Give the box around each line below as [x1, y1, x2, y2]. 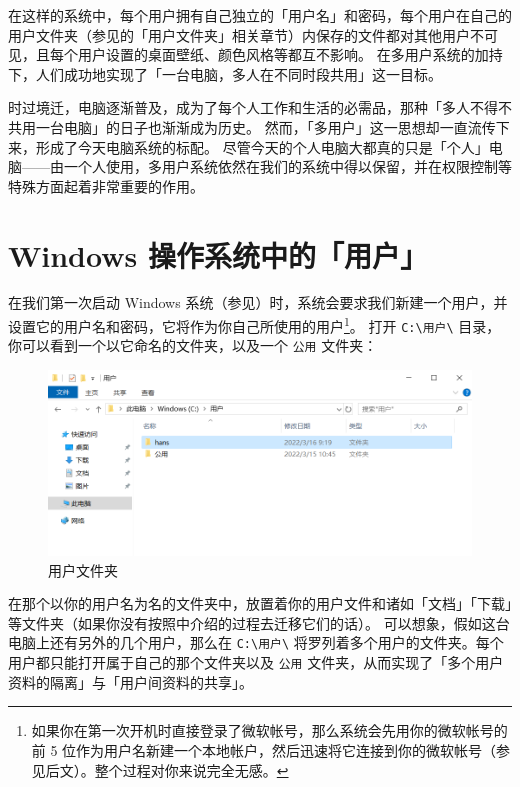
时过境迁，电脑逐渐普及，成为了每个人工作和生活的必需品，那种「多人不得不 [8, 97, 512, 118]
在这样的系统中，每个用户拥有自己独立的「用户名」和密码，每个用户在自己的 [8, 5, 512, 25]
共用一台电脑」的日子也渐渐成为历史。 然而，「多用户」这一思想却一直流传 [8, 116, 496, 137]
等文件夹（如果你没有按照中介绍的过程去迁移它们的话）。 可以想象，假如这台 [8, 612, 510, 633]
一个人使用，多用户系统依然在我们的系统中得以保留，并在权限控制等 [63, 156, 512, 177]
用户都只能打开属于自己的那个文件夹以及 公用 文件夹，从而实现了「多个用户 [8, 652, 504, 673]
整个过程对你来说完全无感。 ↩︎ [94, 759, 289, 780]
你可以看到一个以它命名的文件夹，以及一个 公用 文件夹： [8, 335, 378, 356]
